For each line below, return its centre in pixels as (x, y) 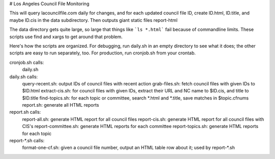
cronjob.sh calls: (27, 62)
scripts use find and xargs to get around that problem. (66, 37)
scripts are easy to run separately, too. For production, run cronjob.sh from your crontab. (103, 53)
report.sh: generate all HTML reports (61, 105)
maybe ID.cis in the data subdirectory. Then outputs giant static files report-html (93, 20)
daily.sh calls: (24, 77)
